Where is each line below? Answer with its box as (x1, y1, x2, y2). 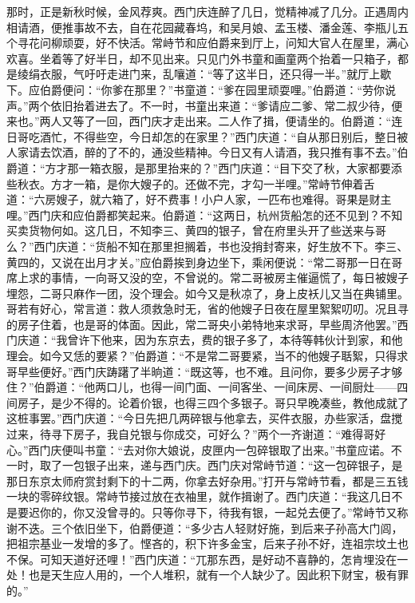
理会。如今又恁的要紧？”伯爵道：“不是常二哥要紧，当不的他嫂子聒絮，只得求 (6, 347, 409, 364)
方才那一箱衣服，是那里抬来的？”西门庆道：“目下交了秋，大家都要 (45, 159, 391, 176)
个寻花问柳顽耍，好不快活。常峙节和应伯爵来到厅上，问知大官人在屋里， (6, 34, 386, 51)
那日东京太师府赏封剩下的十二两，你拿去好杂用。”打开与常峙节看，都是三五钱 (6, 472, 409, 489)
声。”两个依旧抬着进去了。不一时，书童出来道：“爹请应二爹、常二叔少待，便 (6, 97, 403, 113)
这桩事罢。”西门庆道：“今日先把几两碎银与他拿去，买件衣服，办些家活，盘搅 (6, 410, 403, 426)
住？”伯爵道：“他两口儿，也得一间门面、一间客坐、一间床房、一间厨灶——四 (6, 379, 409, 395)
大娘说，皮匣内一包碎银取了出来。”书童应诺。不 (156, 441, 402, 458)
